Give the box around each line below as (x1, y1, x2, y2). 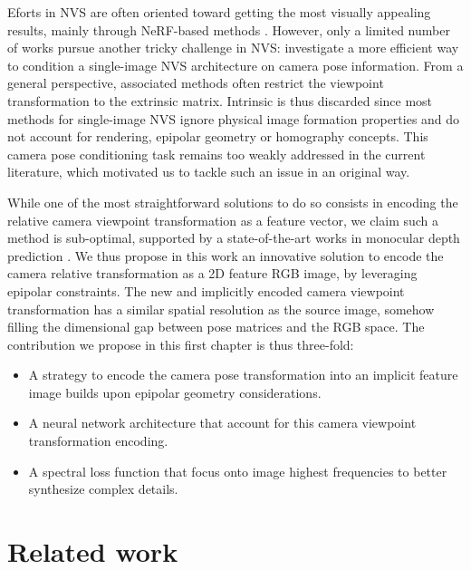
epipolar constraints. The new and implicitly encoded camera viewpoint (7, 281, 405, 300)
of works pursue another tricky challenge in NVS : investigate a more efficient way (7, 38, 459, 57)
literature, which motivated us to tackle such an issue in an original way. (7, 162, 410, 181)
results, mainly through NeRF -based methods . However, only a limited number (7, 20, 450, 39)
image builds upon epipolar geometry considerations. (28, 382, 322, 401)
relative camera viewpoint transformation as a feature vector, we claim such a (7, 210, 439, 229)
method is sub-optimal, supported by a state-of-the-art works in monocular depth (7, 228, 460, 247)
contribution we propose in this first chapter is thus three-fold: (7, 334, 354, 353)
